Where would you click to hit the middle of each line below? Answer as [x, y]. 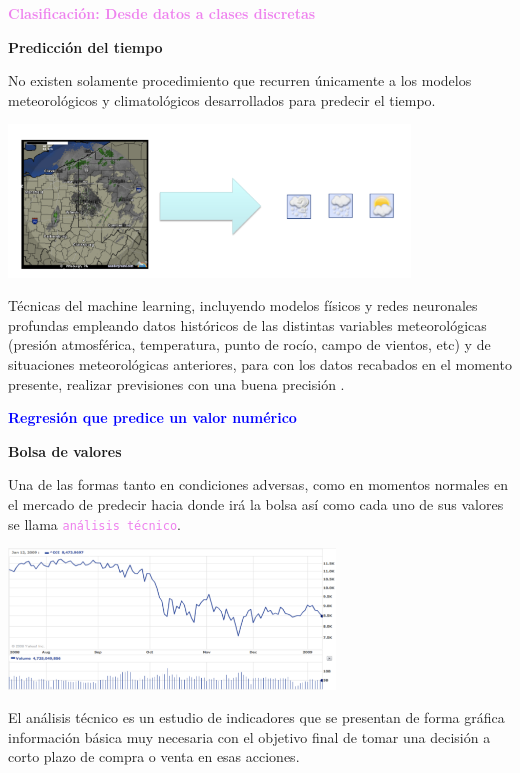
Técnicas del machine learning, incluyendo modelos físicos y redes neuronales [243, 305]
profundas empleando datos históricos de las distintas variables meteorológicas [247, 324]
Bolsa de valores [65, 450]
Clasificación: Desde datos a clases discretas [162, 13]
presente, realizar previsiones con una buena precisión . [176, 383]
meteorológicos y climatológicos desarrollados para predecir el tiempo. [222, 99]
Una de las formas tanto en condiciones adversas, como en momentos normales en [258, 484]
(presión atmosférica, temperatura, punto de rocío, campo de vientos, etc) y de [249, 344]
